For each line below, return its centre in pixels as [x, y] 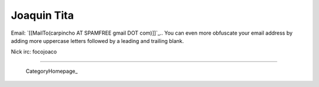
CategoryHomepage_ [52, 71]
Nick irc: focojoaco [34, 52]
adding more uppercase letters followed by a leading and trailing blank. [97, 41]
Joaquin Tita [42, 15]
